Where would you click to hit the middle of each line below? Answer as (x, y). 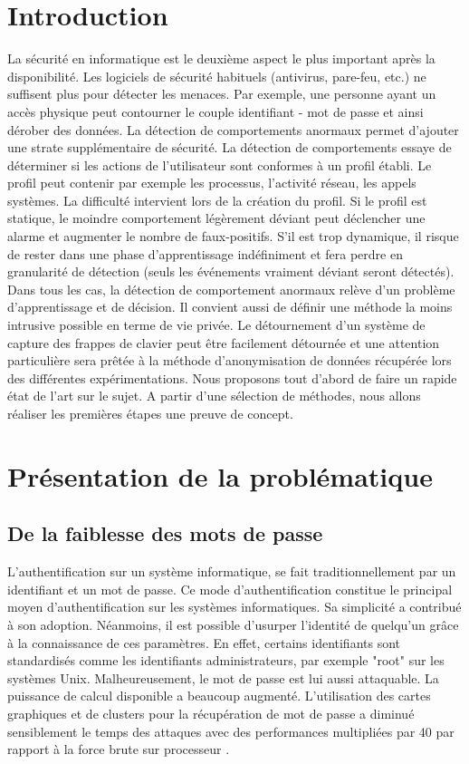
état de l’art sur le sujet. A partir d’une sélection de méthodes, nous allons (214, 396)
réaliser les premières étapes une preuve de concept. (150, 413)
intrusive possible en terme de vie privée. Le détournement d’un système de (216, 325)
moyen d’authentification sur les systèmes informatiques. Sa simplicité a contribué (234, 607)
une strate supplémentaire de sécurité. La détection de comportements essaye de (230, 147)
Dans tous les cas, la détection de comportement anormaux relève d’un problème (231, 289)
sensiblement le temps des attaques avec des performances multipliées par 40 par (231, 731)
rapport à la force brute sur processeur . (119, 749)
